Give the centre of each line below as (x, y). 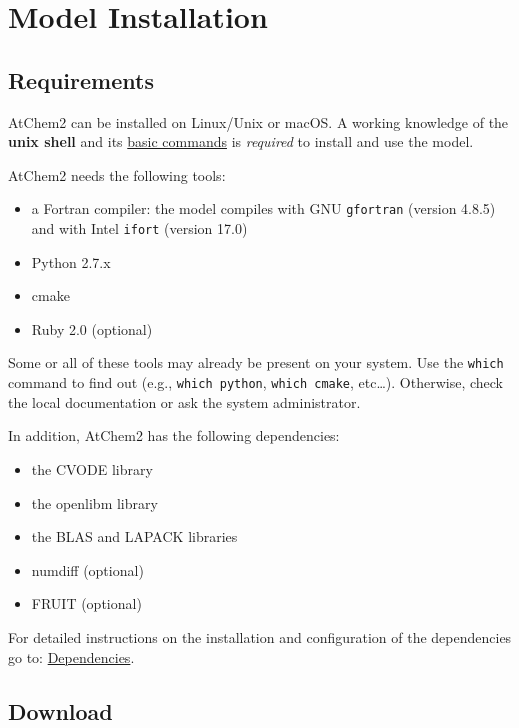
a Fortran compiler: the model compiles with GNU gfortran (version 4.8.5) (263, 208)
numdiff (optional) (87, 569)
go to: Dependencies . (71, 656)
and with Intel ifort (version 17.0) (139, 228)
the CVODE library (92, 468)
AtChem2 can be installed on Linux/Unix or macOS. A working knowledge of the (258, 121)
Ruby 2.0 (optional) (92, 328)
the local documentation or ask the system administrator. (184, 401)
